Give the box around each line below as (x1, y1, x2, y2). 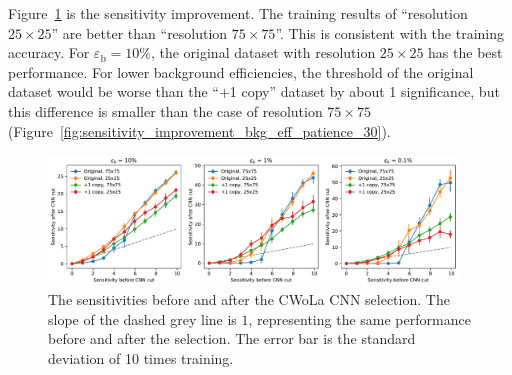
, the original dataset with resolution (150, 42, 376, 63)
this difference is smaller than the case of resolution (8, 100, 323, 121)
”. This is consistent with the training (275, 22, 504, 43)
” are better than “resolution (51, 22, 228, 43)
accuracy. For (8, 42, 90, 63)
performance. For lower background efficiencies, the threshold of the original (8, 61, 474, 82)
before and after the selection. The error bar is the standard (48, 328, 416, 349)
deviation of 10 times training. (48, 348, 234, 369)
